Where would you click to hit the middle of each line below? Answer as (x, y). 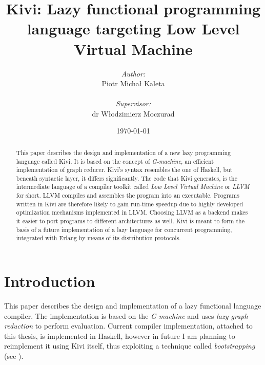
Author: (133, 73)
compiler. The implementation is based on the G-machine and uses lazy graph (126, 315)
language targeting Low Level (133, 28)
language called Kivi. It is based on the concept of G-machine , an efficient (115, 161)
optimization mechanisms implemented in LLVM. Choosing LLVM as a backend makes (132, 212)
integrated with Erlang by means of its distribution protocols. (98, 238)
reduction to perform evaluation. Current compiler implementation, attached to (128, 326)
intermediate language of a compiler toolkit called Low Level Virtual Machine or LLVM (133, 187)
